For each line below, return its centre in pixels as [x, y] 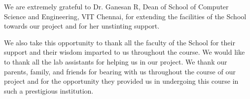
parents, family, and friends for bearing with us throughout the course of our [120, 71]
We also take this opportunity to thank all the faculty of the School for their [120, 42]
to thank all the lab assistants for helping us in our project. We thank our [116, 61]
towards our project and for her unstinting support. [82, 26]
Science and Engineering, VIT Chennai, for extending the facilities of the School [125, 16]
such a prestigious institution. [49, 90]
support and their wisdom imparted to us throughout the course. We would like [125, 52]
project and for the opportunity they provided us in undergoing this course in [121, 81]
